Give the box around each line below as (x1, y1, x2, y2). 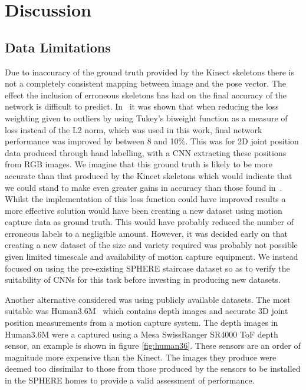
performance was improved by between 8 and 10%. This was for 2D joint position (5, 135, 299, 147)
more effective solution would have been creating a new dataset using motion (5, 204, 282, 216)
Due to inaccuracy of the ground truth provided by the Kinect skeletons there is (5, 65, 295, 78)
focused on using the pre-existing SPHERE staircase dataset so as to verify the (5, 262, 290, 274)
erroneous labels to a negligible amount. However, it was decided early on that (5, 227, 288, 239)
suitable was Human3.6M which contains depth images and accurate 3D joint (5, 305, 288, 317)
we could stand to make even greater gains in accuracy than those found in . (5, 181, 282, 193)
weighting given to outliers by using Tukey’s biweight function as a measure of (5, 111, 288, 124)
